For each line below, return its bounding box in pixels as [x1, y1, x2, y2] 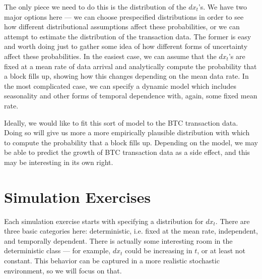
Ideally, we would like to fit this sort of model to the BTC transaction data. [4, 117, 238, 128]
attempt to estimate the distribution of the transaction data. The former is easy [4, 31, 251, 41]
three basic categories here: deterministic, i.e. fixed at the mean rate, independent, [4, 226, 258, 236]
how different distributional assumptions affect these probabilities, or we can [4, 21, 240, 32]
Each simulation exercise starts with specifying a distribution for [4, 215, 204, 226]
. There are [215, 215, 250, 226]
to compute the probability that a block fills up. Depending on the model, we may [4, 137, 258, 147]
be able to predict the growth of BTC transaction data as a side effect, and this [4, 147, 250, 157]
